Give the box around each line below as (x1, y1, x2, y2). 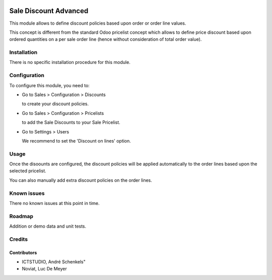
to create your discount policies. (22, 101, 89, 107)
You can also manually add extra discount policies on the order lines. (9, 177, 152, 183)
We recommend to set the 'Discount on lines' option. (22, 137, 131, 144)
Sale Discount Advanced (9, 7, 89, 15)
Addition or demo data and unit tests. (9, 223, 87, 229)
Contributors (9, 249, 37, 255)
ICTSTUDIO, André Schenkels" (22, 259, 86, 265)
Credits (9, 236, 28, 243)
